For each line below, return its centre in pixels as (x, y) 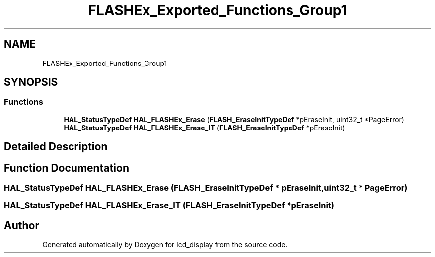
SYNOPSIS (31, 82)
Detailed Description (56, 147)
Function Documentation (67, 168)
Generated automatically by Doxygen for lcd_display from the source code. (165, 245)
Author (22, 225)
